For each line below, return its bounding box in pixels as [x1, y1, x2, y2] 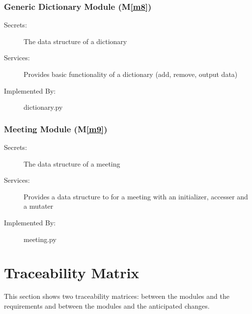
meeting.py [24, 234, 56, 244]
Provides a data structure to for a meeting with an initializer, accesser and [24, 191, 248, 201]
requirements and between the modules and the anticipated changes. [4, 300, 210, 311]
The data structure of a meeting [24, 158, 120, 169]
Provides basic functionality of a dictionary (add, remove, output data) [24, 69, 238, 79]
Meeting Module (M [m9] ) [4, 122, 108, 135]
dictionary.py [24, 102, 63, 112]
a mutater [24, 201, 54, 211]
